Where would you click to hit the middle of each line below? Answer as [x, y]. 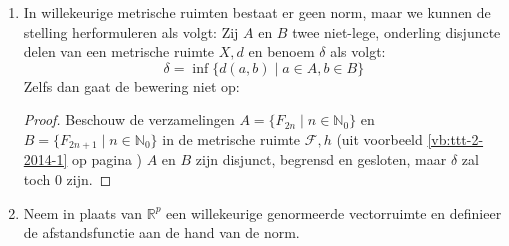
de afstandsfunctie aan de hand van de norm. [161, 232]
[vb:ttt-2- [455, 138]
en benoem [281, 51]
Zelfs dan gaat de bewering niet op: [131, 85]
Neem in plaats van [83, 212]
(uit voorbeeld [379, 138]
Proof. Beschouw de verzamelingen [129, 119]
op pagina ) [107, 159]
